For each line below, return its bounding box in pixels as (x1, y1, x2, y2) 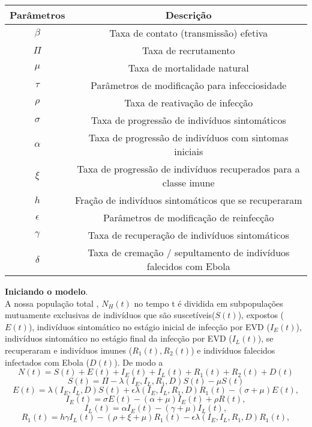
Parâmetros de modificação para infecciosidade (91, 78, 287, 92)
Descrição (165, 8, 212, 22)
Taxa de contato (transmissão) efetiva (109, 26, 268, 40)
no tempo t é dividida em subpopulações (134, 296, 283, 309)
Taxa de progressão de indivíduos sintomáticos (91, 113, 286, 127)
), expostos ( (238, 309, 284, 321)
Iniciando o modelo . (5, 285, 88, 297)
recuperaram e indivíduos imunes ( (5, 343, 133, 356)
